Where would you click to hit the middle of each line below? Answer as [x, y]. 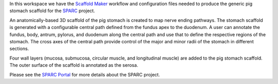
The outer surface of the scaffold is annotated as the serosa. [74, 65]
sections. [19, 49]
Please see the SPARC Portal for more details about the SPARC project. [85, 74]
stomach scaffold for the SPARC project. [52, 11]
